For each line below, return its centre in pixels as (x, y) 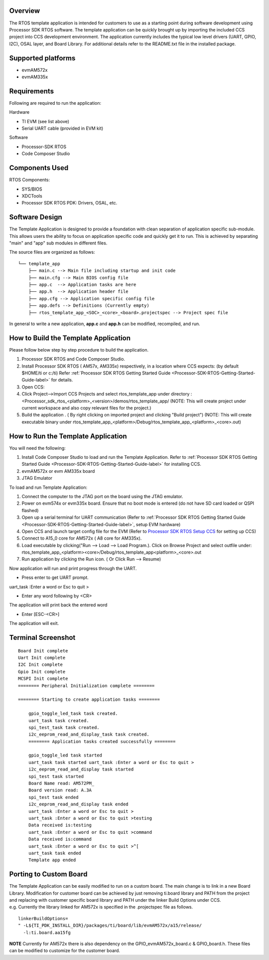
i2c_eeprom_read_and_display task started (81, 769)
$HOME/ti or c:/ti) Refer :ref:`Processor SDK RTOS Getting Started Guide (96, 373)
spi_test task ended (53, 797)
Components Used (39, 168)
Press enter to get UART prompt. (55, 577)
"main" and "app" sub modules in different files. (58, 243)
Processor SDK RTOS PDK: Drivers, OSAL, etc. (69, 203)
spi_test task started (56, 776)
